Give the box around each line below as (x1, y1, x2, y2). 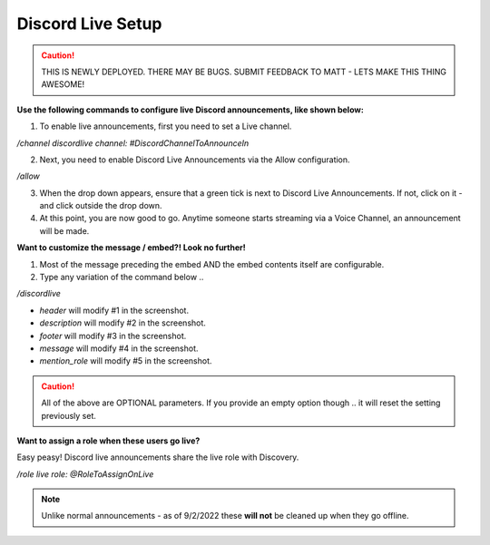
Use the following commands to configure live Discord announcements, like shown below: (16, 104, 365, 115)
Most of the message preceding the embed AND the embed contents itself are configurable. (39, 258, 385, 269)
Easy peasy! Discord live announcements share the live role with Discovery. (16, 452, 299, 462)
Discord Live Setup (16, 14, 162, 34)
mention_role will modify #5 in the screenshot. (39, 355, 212, 366)
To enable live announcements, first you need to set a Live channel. (39, 121, 292, 131)
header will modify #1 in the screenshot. (39, 305, 190, 316)
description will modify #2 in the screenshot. (39, 317, 206, 328)
